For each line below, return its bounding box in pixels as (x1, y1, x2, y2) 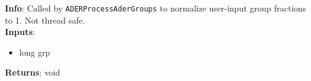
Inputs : (5, 25, 35, 38)
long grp (19, 45, 51, 58)
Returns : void (5, 66, 60, 79)
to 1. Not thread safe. (5, 13, 85, 26)
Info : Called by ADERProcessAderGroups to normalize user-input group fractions (5, 2, 306, 14)
